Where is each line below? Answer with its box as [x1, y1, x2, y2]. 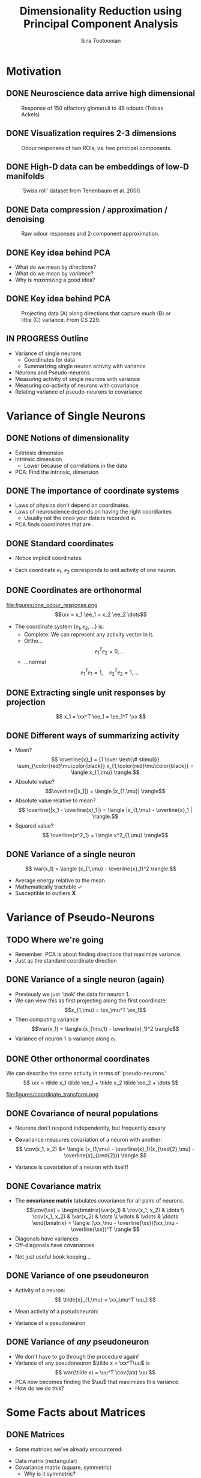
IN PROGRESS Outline [6, 333, 89, 344]
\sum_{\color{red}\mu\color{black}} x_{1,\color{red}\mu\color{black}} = [17, 763, 194, 770]
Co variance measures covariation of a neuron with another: [14, 1136, 163, 1143]
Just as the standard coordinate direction [14, 957, 117, 964]
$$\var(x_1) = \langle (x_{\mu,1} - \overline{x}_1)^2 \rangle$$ [31, 1025, 179, 1032]
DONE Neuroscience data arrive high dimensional [6, 89, 196, 99]
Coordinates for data [23, 356, 75, 363]
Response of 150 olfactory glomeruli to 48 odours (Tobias [21, 104, 164, 112]
